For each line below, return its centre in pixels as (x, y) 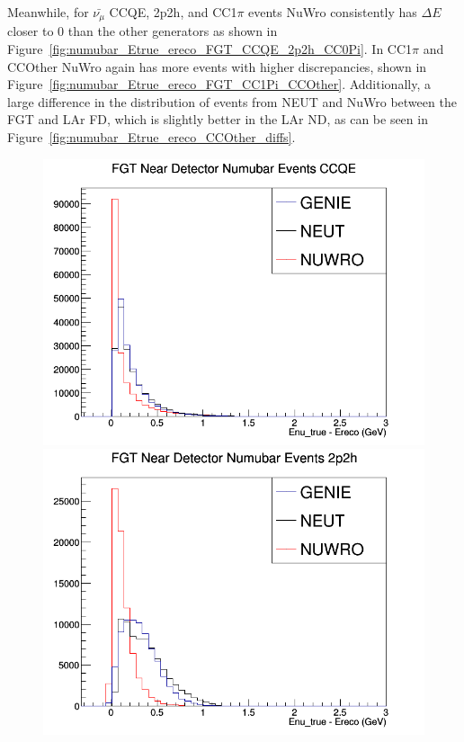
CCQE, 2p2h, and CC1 (173, 12)
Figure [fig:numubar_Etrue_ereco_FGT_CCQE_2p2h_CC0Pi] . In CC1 (210, 49)
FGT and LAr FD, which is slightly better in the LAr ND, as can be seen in (218, 119)
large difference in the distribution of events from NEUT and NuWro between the (232, 101)
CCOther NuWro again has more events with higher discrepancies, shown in (217, 66)
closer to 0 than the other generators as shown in (143, 31)
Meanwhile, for (48, 12)
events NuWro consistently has (333, 12)
